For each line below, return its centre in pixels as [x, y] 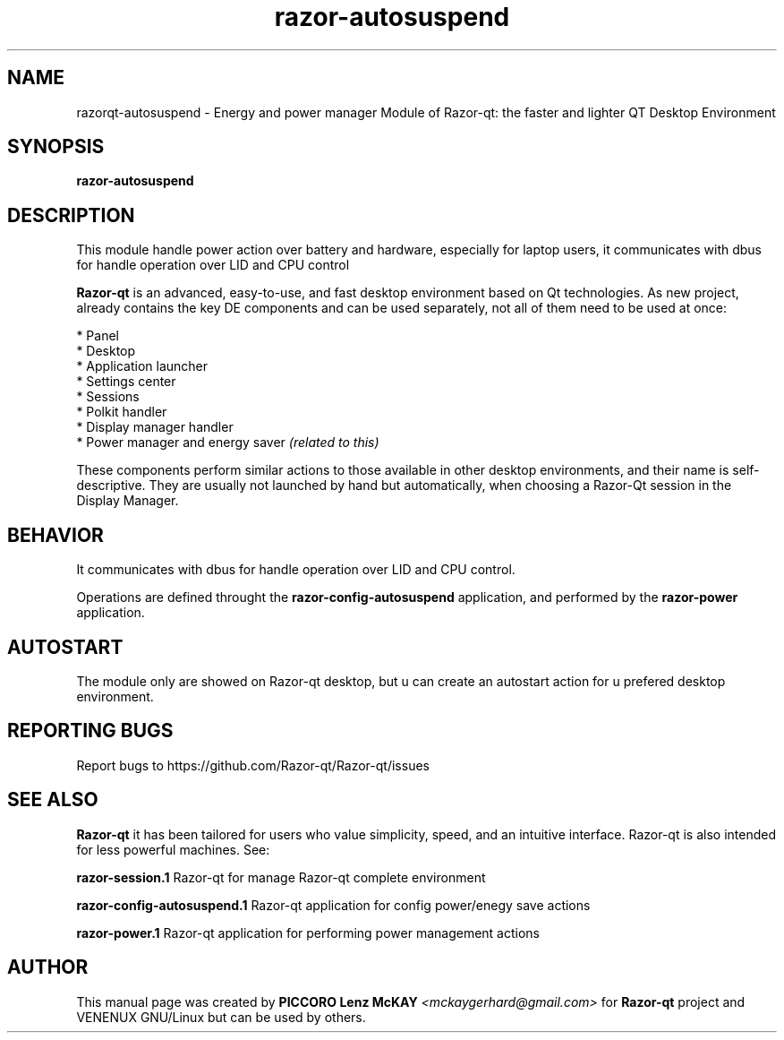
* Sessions [108, 397]
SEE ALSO [53, 800]
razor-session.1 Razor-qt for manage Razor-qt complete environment [281, 877]
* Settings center [126, 382]
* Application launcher [142, 366]
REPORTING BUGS [90, 731]
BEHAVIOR [55, 535]
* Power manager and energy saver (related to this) [228, 443]
